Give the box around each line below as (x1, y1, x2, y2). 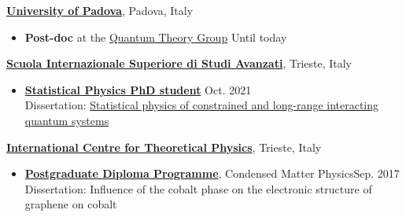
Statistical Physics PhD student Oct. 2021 (24, 81, 252, 97)
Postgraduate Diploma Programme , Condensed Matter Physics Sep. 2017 (24, 165, 400, 182)
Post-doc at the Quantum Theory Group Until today (24, 28, 287, 45)
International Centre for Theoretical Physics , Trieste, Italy (6, 138, 322, 155)
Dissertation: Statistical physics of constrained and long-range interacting (24, 97, 379, 113)
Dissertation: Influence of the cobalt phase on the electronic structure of (24, 180, 372, 197)
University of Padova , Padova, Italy (6, 2, 194, 18)
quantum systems (24, 112, 109, 128)
